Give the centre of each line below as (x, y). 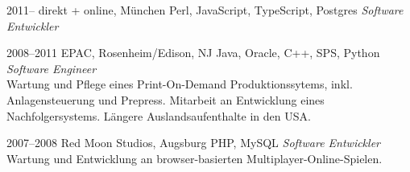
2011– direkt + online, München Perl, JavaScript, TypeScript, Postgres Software (205, 10)
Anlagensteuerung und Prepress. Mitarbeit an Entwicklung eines (166, 99)
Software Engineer (52, 68)
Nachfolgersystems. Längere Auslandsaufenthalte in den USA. (159, 115)
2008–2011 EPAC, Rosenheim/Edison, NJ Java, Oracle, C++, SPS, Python (193, 53)
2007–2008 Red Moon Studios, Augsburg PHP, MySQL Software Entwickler (193, 143)
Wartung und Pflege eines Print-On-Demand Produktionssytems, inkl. (180, 84)
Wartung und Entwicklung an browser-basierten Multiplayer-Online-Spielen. (195, 158)
